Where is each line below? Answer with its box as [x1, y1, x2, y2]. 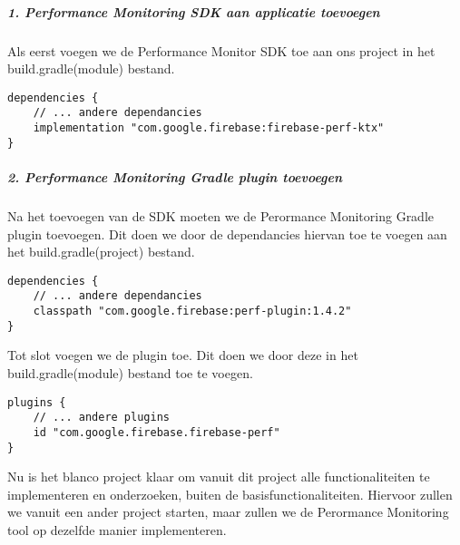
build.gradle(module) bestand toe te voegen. [7, 363, 253, 382]
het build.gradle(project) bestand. [7, 242, 195, 261]
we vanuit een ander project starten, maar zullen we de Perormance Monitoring [7, 502, 449, 521]
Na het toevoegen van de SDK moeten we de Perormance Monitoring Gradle [7, 206, 435, 225]
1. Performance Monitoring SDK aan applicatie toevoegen [7, 2, 380, 21]
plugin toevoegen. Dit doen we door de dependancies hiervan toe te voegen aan [7, 224, 447, 243]
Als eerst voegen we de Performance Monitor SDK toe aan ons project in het [7, 41, 436, 60]
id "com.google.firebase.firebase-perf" [33, 425, 280, 439]
